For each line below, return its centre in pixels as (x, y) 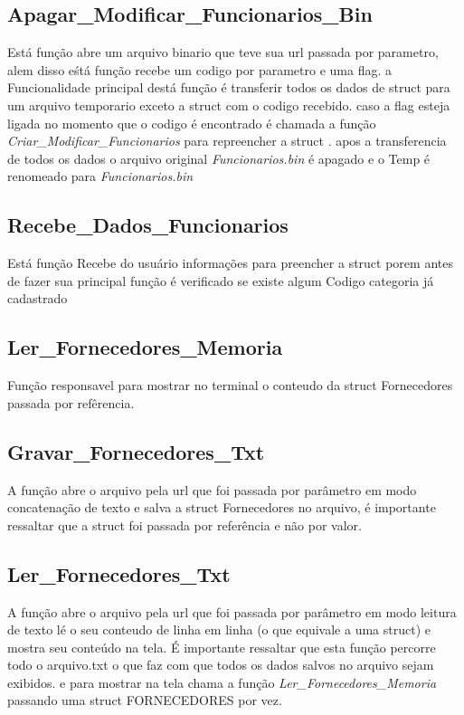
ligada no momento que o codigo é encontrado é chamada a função (192, 123)
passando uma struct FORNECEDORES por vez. (145, 700)
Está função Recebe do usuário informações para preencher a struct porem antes (230, 263)
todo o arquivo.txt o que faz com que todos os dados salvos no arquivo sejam (221, 665)
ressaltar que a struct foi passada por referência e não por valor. (185, 524)
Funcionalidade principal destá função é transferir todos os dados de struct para (229, 87)
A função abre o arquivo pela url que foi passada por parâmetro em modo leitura (232, 611)
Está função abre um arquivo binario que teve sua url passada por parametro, (223, 52)
